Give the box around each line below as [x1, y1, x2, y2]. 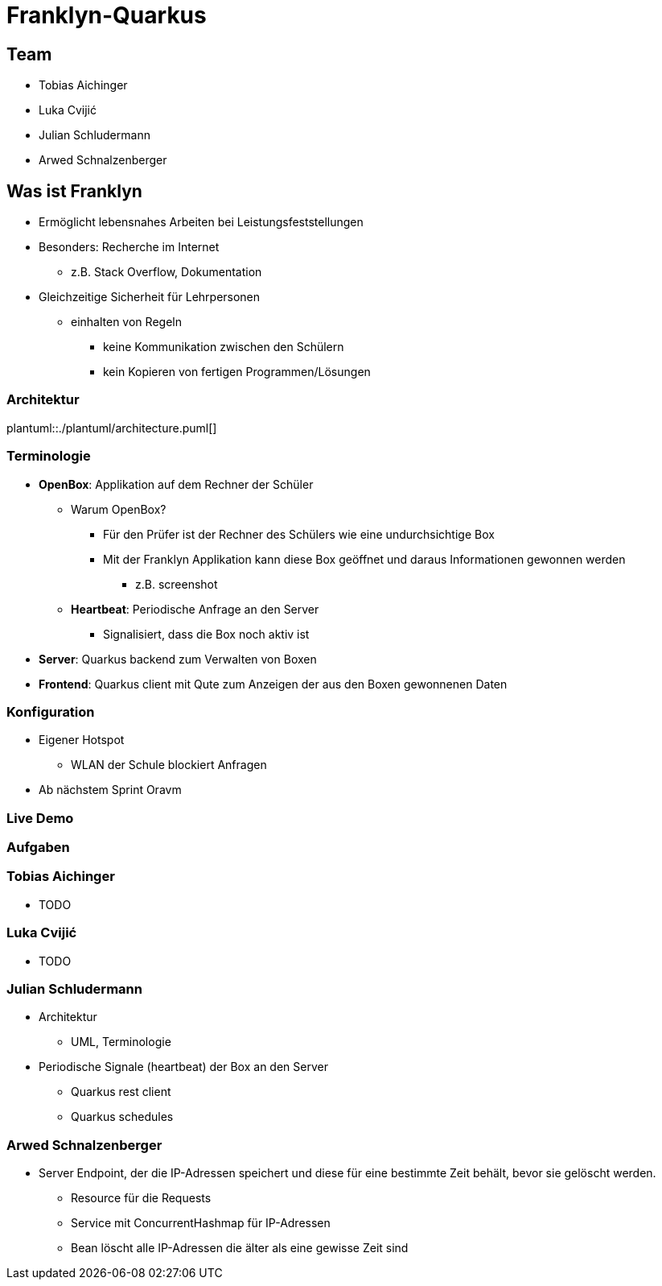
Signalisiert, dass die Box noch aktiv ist [103, 626, 310, 641]
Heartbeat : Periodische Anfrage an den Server [71, 602, 319, 616]
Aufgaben [6, 839, 70, 856]
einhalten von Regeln [71, 315, 182, 329]
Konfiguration [6, 703, 95, 720]
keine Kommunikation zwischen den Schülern [103, 340, 344, 354]
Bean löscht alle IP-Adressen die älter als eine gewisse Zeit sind [71, 1241, 409, 1255]
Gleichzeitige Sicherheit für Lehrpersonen [39, 290, 261, 304]
